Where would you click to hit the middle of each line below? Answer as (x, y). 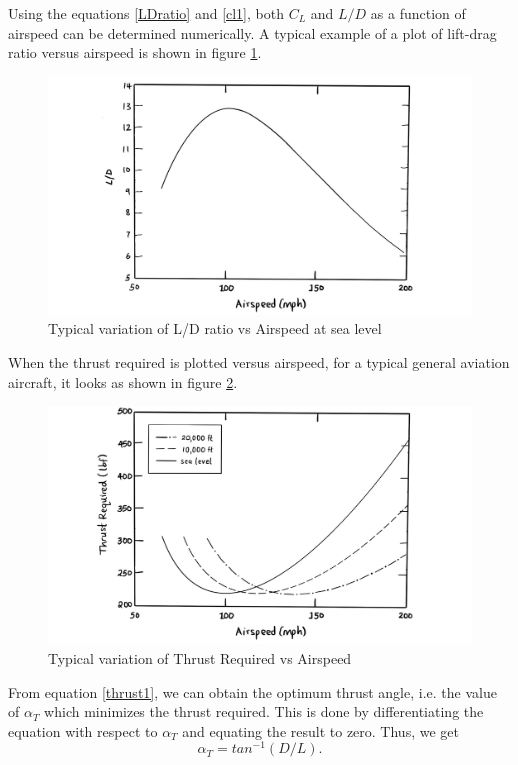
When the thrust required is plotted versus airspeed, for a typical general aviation (259, 362)
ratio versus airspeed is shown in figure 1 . (135, 52)
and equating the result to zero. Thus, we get (320, 730)
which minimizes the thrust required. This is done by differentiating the (264, 711)
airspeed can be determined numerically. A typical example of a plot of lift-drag (252, 32)
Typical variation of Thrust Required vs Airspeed (200, 657)
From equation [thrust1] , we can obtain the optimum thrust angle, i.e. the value (252, 691)
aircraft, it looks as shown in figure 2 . (123, 381)
